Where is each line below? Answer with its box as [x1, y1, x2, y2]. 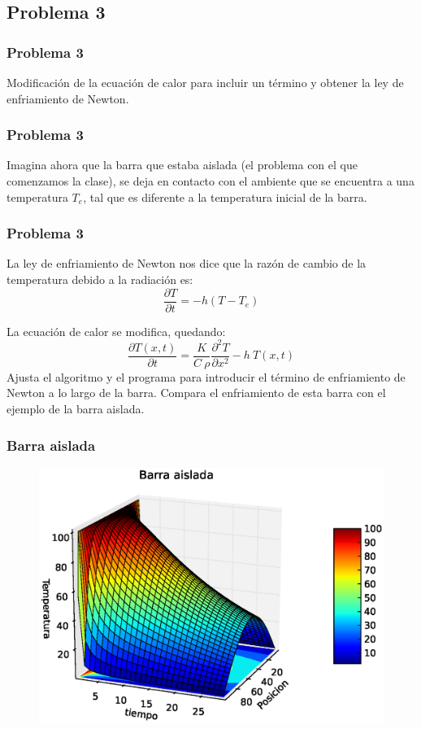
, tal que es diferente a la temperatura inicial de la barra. [83, 188, 367, 205]
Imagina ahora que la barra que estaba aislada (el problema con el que [7, 156, 358, 173]
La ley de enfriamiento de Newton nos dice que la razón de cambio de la [7, 255, 367, 272]
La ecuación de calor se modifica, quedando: [7, 322, 226, 339]
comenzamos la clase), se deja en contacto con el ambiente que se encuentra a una [7, 172, 414, 189]
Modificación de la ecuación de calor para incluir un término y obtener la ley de [7, 74, 404, 90]
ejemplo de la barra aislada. [7, 400, 145, 417]
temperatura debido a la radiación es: [7, 271, 193, 287]
